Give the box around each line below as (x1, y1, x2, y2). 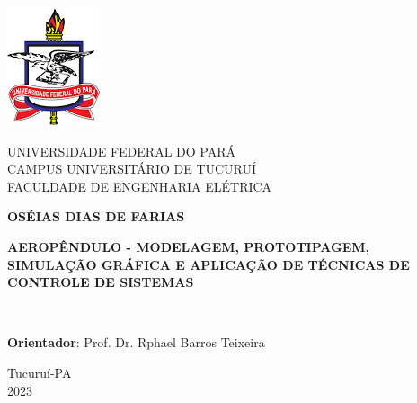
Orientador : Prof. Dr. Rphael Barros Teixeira (7, 333, 265, 352)
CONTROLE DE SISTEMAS (7, 273, 194, 291)
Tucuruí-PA (7, 363, 72, 381)
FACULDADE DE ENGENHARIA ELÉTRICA (7, 176, 272, 195)
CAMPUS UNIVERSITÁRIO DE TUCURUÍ (7, 159, 257, 178)
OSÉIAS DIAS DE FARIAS (7, 207, 185, 226)
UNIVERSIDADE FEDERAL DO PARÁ (7, 141, 235, 160)
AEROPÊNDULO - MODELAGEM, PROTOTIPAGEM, (7, 237, 370, 255)
